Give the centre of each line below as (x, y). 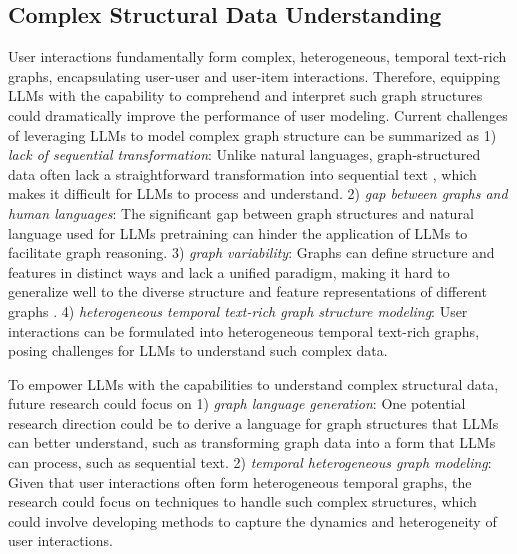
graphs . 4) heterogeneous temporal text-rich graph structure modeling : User (238, 310)
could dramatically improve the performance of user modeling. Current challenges (258, 114)
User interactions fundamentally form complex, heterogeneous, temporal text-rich (257, 56)
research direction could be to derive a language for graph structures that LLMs (253, 422)
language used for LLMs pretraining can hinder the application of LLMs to (238, 232)
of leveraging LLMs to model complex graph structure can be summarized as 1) (252, 134)
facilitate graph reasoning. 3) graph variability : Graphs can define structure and (251, 252)
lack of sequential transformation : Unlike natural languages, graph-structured (244, 154)
